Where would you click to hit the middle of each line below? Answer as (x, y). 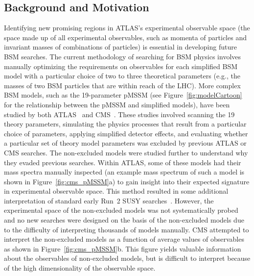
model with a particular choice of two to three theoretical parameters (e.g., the (122, 76)
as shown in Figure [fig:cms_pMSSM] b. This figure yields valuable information (123, 248)
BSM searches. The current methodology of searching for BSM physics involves (123, 56)
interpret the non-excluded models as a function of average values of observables (124, 239)
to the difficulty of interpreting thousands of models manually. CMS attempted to (127, 229)
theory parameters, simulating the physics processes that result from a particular (125, 124)
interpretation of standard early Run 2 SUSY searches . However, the (109, 200)
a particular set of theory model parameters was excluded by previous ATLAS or (125, 143)
